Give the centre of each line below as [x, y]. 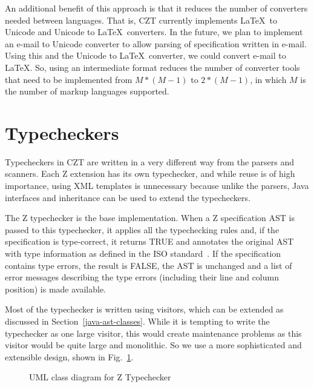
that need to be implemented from [69, 79]
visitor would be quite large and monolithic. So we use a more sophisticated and [153, 345]
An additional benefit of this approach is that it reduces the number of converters [156, 8]
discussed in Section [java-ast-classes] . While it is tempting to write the [137, 321]
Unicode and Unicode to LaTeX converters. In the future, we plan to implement [154, 32]
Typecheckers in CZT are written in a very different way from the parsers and [150, 161]
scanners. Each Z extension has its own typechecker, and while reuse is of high [150, 174]
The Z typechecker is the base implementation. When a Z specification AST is [150, 218]
